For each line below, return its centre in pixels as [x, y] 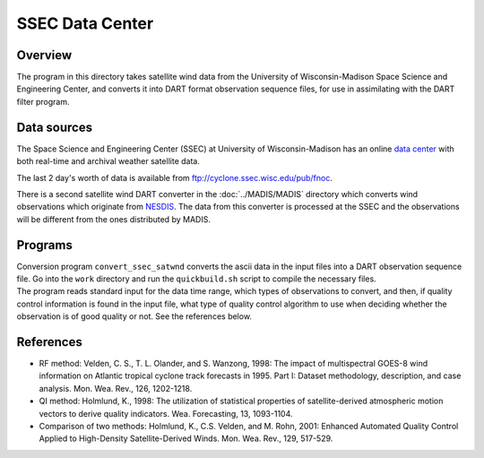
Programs [45, 245]
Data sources [55, 127]
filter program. [43, 101]
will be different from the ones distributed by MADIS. [113, 219]
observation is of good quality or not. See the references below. [134, 316]
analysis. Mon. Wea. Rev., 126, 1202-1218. [116, 388]
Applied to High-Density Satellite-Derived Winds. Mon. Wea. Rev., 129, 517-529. [186, 438]
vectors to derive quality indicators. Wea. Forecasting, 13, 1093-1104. [166, 413]
